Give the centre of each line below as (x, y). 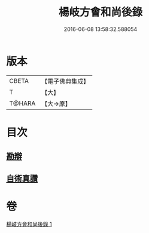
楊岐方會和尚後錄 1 (29, 224)
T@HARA (22, 103)
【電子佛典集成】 (66, 81)
